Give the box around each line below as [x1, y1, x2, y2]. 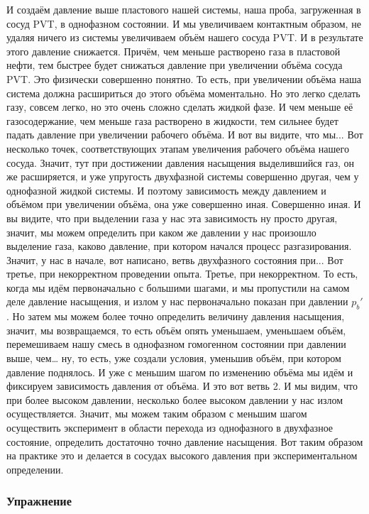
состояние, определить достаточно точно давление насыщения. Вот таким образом [6, 434, 363, 449]
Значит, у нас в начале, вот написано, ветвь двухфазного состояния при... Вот [6, 252, 343, 267]
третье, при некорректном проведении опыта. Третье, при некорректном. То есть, [6, 266, 358, 281]
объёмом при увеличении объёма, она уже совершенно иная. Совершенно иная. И [6, 197, 361, 212]
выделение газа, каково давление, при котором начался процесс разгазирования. [6, 239, 352, 253]
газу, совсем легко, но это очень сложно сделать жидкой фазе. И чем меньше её [6, 99, 353, 114]
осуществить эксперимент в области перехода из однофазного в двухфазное [6, 420, 334, 435]
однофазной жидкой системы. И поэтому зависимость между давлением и [6, 182, 326, 197]
